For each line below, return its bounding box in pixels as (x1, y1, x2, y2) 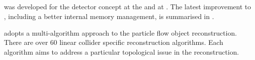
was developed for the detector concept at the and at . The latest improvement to (4, 1, 251, 12)
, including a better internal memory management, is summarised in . (4, 11, 214, 21)
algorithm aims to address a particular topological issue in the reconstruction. (4, 46, 239, 57)
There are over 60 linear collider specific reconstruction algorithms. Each (4, 37, 223, 47)
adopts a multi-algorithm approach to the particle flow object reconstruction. (4, 27, 237, 38)
